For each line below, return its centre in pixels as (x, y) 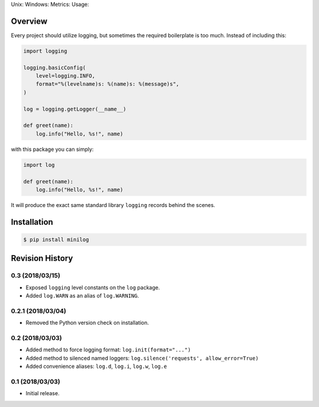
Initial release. (43, 393)
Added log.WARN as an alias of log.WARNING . (82, 296)
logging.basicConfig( (55, 67)
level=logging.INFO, (66, 76)
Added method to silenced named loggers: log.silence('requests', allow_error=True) (142, 358)
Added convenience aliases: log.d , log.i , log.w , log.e (96, 366)
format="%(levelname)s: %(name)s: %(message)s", (108, 84)
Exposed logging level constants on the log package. (93, 288)
